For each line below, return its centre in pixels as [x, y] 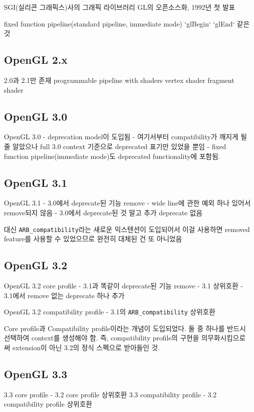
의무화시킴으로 [223, 338]
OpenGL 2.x [36, 60]
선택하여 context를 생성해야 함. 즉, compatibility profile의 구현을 [102, 338]
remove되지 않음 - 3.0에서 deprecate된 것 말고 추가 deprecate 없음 [103, 212]
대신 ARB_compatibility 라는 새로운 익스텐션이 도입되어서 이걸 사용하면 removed [127, 229]
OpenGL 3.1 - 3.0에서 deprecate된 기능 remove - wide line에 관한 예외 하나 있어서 [127, 203]
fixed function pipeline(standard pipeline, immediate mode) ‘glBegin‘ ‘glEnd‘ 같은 [127, 23]
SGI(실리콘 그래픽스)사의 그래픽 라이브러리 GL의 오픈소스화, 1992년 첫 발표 [120, 7]
